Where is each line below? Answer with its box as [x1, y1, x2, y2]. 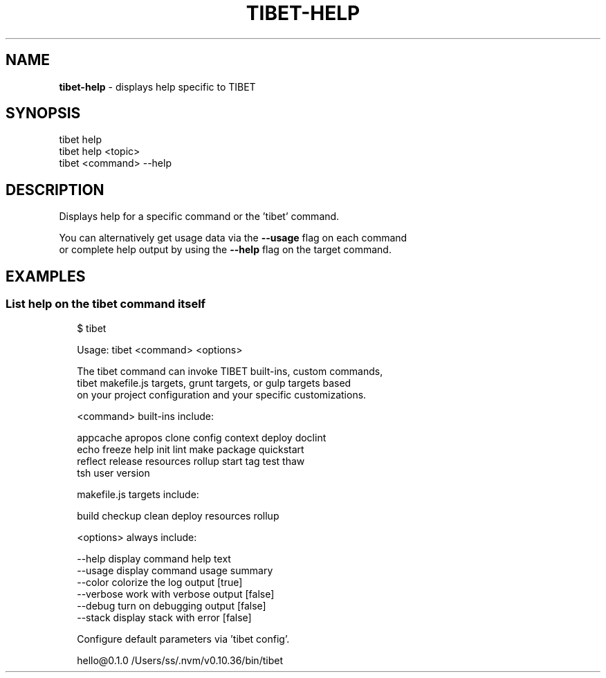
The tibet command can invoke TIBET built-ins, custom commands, [77, 365, 383, 377]
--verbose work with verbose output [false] [77, 587, 275, 600]
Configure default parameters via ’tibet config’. [77, 632, 290, 645]
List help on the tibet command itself [6, 297, 206, 311]
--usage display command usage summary [77, 564, 273, 576]
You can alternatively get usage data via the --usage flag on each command [59, 232, 407, 244]
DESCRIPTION [6, 181, 104, 199]
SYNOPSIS [6, 104, 81, 122]
